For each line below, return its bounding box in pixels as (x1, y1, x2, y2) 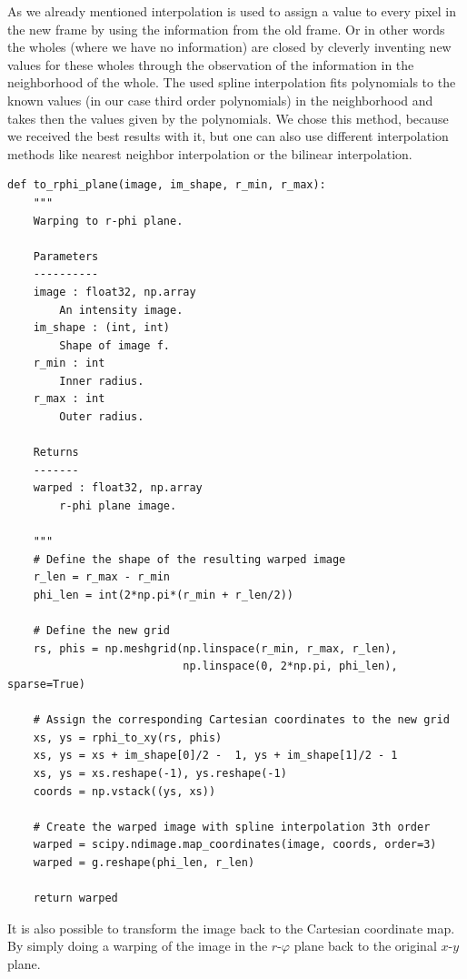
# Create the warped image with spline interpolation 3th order (33, 820, 431, 833)
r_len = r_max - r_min (33, 570, 170, 584)
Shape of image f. (59, 338, 170, 352)
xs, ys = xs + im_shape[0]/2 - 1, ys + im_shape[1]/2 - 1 (33, 749, 398, 762)
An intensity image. (59, 303, 184, 317)
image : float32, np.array (33, 285, 196, 298)
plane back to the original (293, 936, 437, 955)
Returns (33, 446, 79, 459)
